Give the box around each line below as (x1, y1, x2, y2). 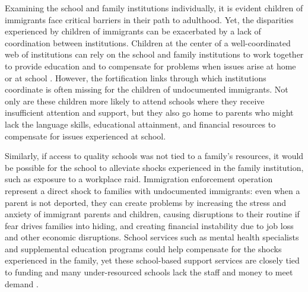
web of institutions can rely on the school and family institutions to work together (5, 48, 304, 61)
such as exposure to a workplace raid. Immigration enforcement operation (5, 173, 273, 185)
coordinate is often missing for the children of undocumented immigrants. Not (5, 83, 288, 96)
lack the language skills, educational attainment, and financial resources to (5, 118, 276, 130)
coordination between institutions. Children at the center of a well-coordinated (5, 36, 291, 49)
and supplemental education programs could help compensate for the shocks (5, 242, 282, 255)
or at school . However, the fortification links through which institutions (5, 71, 266, 84)
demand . (5, 277, 39, 290)
